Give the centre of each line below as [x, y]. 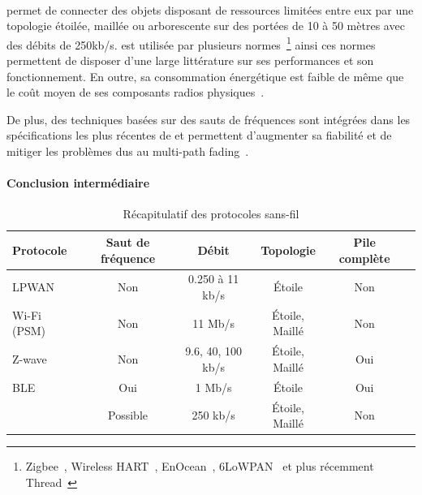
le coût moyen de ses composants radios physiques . [136, 92]
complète [364, 258]
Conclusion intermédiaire [78, 183]
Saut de [128, 241]
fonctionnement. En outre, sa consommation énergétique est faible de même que [205, 76]
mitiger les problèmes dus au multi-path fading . [128, 151]
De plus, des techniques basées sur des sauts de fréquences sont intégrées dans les [209, 119]
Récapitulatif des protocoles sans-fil [211, 214]
